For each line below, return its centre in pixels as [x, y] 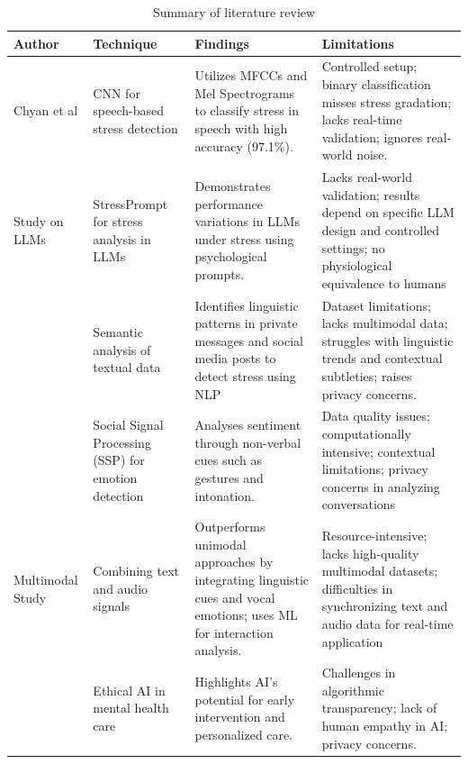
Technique [125, 43]
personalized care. [244, 734]
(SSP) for [119, 460]
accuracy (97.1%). [244, 146]
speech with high [241, 128]
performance [229, 203]
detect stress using [245, 376]
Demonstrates [233, 186]
